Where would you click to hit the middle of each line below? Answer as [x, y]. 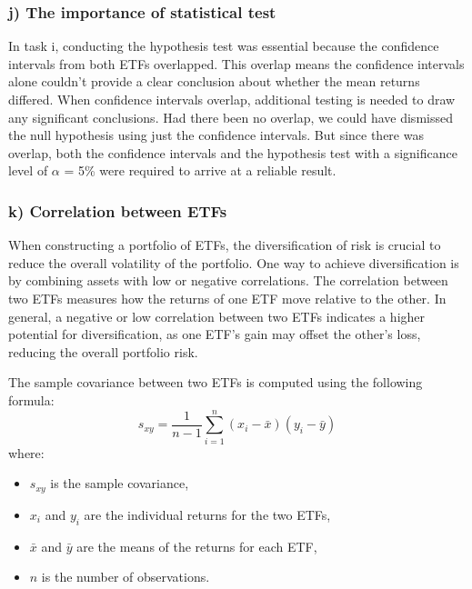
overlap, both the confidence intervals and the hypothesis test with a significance [233, 152]
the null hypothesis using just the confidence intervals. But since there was [216, 135]
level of [28, 170]
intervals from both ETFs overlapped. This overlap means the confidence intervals [236, 63]
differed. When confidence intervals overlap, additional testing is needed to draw [232, 99]
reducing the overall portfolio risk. [103, 351]
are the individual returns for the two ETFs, [207, 514]
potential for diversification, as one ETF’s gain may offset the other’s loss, [215, 334]
